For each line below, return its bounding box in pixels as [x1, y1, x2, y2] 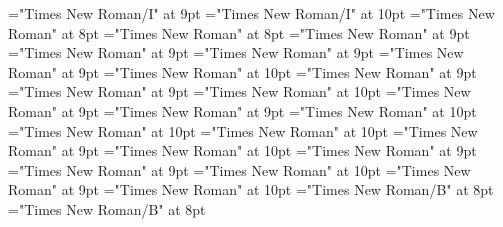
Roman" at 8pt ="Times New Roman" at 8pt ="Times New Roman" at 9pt [8, 22, 470, 43]
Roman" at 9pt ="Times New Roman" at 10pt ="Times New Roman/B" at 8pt [8, 179, 494, 200]
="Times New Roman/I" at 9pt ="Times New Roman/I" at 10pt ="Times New [8, 3, 495, 23]
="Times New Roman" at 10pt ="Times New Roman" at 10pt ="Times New [8, 120, 478, 141]
